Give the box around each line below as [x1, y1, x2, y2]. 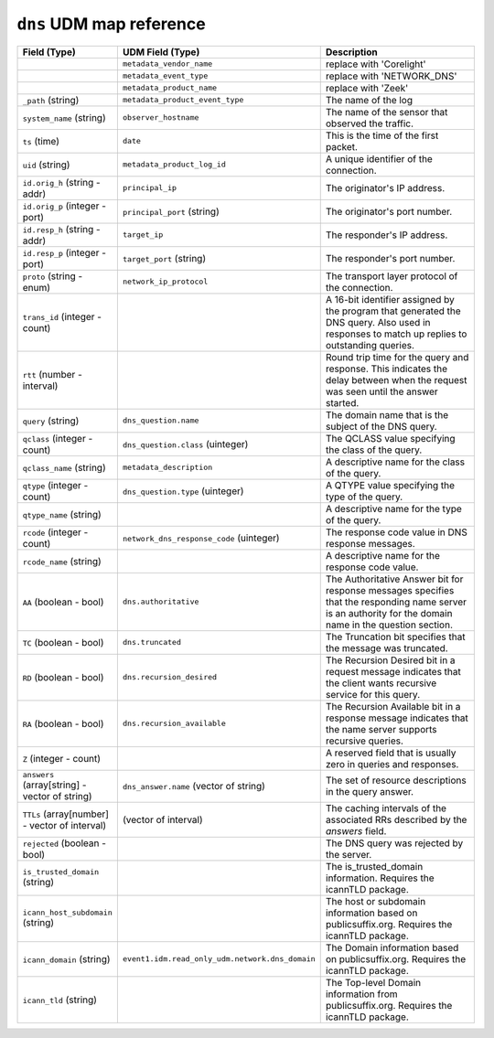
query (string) [22, 414, 80, 427]
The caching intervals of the [325, 801, 447, 814]
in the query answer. [325, 786, 414, 798]
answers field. [325, 824, 387, 837]
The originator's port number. [325, 205, 453, 218]
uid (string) [22, 158, 70, 171]
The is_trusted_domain [325, 860, 424, 872]
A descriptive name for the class [325, 455, 466, 468]
